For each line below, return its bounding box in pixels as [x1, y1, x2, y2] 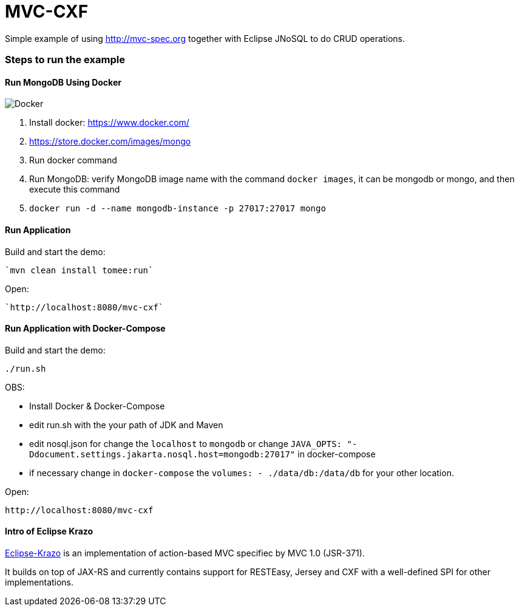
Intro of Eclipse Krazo [5, 526, 93, 537]
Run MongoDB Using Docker [5, 77, 121, 87]
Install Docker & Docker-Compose [29, 400, 165, 411]
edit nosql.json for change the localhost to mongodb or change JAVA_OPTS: [29, 438, 342, 449]
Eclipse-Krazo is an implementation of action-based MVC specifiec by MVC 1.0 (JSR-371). [5, 548, 365, 558]
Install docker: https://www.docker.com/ [29, 117, 189, 128]
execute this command [29, 184, 120, 195]
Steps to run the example [5, 53, 125, 66]
